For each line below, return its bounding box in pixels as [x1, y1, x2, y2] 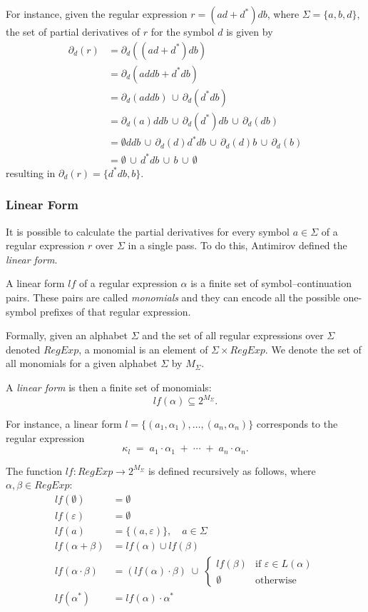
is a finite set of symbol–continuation [190, 276, 352, 291]
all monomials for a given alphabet [6, 356, 158, 371]
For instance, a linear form [6, 416, 122, 431]
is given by [226, 24, 273, 39]
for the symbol [150, 24, 215, 39]
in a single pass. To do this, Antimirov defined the [128, 238, 347, 253]
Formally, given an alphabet [6, 328, 128, 343]
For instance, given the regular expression [6, 6, 188, 21]
